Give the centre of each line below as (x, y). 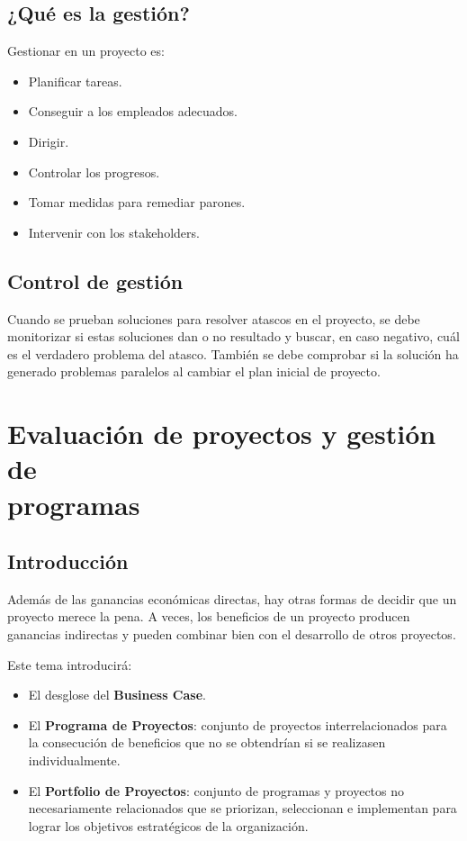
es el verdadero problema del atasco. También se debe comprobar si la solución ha (233, 353)
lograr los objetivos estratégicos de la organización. (168, 825)
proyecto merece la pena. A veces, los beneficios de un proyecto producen (209, 616)
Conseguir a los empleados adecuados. (133, 111)
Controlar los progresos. (94, 172)
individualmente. (74, 760)
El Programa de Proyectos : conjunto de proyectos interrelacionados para (238, 724)
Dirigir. (49, 141)
